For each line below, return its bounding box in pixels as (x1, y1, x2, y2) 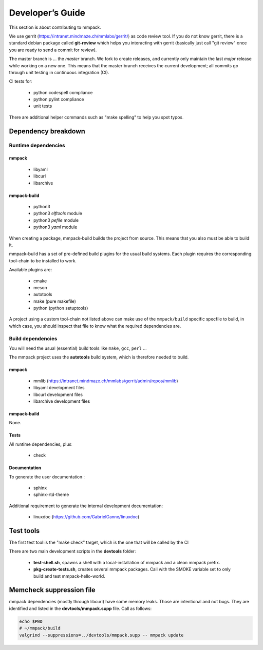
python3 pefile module (33, 217, 79, 223)
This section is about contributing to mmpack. (9, 24, 101, 30)
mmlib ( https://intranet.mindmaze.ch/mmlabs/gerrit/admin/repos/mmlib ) (33, 378, 178, 384)
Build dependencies (9, 335, 57, 342)
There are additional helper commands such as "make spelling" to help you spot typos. (9, 114, 184, 120)
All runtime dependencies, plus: (9, 441, 73, 447)
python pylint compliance (33, 97, 84, 102)
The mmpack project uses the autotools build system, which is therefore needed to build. (9, 354, 189, 360)
